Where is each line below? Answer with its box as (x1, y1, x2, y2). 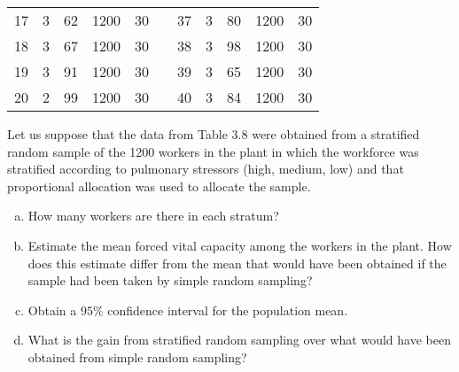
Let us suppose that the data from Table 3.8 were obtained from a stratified (7, 125, 420, 143)
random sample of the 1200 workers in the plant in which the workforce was (7, 142, 419, 160)
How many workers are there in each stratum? (27, 206, 279, 225)
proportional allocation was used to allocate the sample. (7, 176, 311, 195)
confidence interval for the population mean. (107, 300, 348, 319)
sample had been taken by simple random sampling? (27, 271, 313, 290)
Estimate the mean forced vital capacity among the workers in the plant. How (27, 236, 452, 254)
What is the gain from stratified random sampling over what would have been (27, 330, 451, 349)
